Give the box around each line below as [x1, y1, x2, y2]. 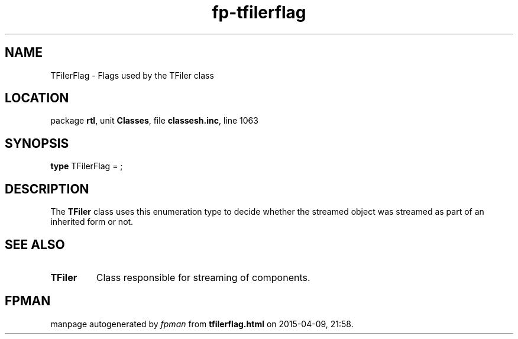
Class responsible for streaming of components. [96, 271, 310, 283]
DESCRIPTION [5, 181, 89, 196]
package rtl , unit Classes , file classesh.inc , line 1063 [50, 115, 258, 126]
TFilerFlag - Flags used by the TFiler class [50, 70, 214, 80]
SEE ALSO [5, 237, 65, 252]
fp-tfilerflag [212, 2, 306, 22]
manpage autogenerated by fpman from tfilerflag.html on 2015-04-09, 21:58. [50, 318, 354, 329]
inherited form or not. [50, 217, 134, 227]
